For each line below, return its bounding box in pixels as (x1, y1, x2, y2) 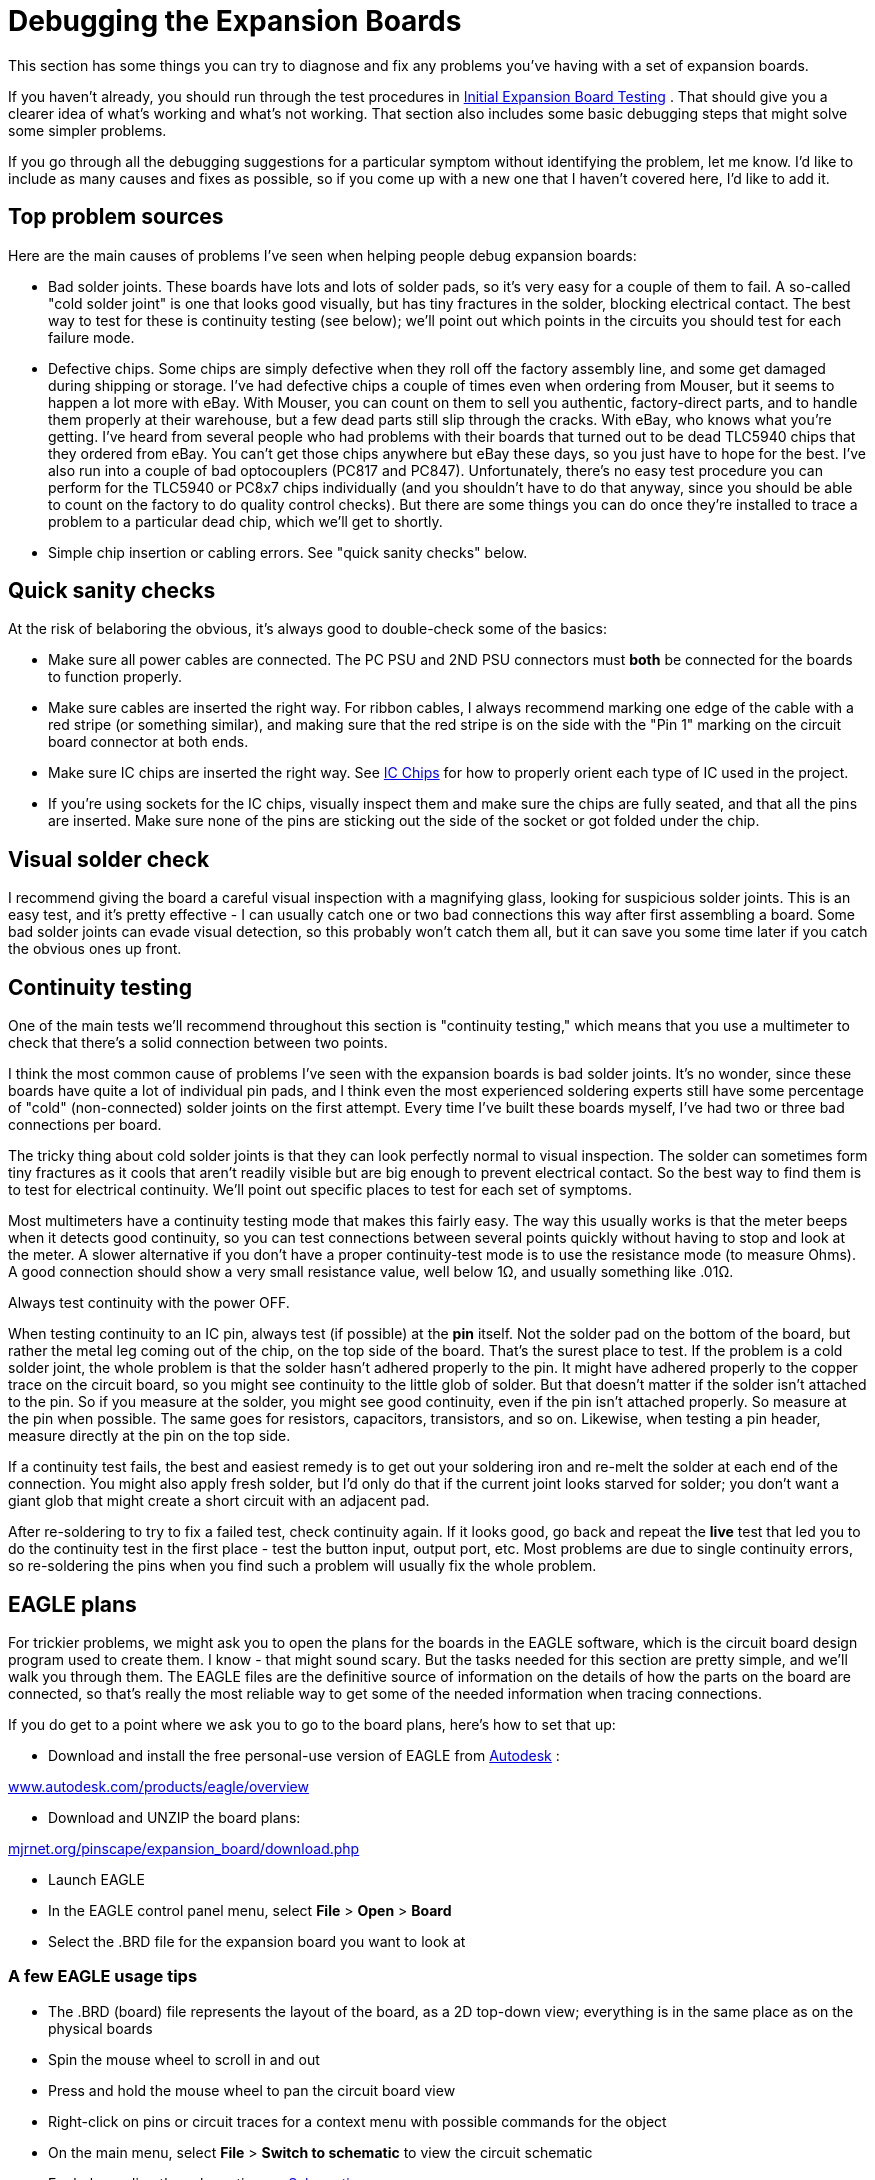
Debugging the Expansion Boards (8, 4, 462, 38)
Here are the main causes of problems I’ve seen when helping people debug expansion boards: (8, 246, 637, 264)
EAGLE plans (8, 1591, 137, 1617)
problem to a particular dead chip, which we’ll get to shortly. (48, 512, 443, 530)
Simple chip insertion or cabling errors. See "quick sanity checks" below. (48, 543, 528, 561)
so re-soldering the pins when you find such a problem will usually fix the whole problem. (8, 1557, 597, 1575)
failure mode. (48, 328, 135, 346)
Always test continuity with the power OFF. (8, 1294, 290, 1312)
